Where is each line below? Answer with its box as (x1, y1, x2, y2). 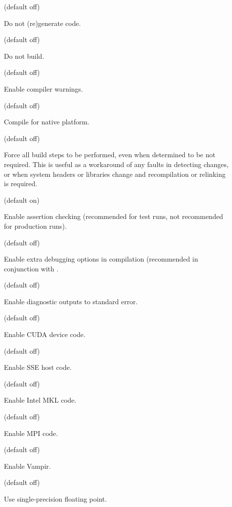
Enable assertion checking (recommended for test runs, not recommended (4, 211, 223, 221)
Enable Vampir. (4, 460, 51, 471)
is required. (4, 178, 38, 189)
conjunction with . (4, 263, 59, 273)
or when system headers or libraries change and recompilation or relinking (4, 169, 226, 179)
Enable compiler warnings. (4, 83, 83, 94)
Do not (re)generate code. (4, 18, 81, 28)
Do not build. (4, 50, 44, 61)
